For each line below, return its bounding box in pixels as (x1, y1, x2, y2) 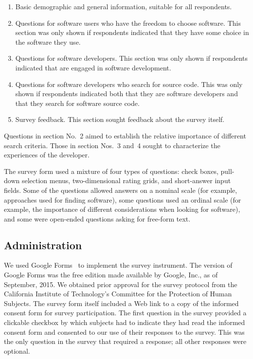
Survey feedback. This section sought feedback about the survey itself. (15, 114, 225, 124)
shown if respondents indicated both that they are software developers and (15, 88, 238, 99)
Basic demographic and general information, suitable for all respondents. (15, 1, 232, 11)
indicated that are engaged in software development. (15, 62, 171, 72)
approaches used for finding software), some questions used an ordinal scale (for (4, 194, 241, 205)
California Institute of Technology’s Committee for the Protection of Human (4, 289, 232, 299)
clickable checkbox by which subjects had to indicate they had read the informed (4, 317, 245, 327)
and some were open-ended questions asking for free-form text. (4, 213, 191, 223)
